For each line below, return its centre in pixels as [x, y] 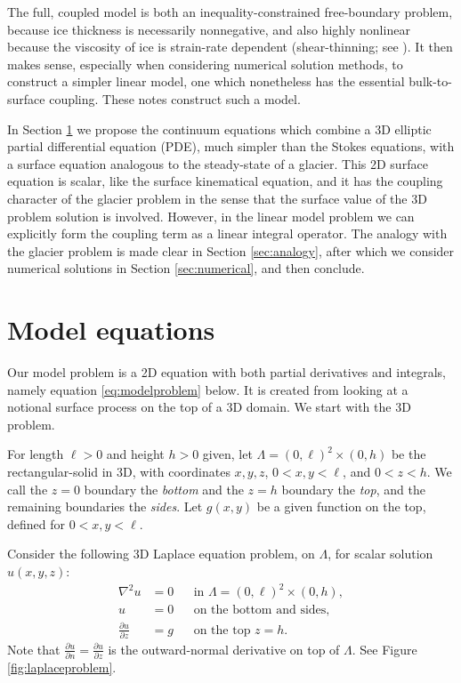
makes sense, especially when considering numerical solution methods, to [205, 64]
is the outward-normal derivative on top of [224, 649]
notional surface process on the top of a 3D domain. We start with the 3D [209, 407]
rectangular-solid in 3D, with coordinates [119, 471]
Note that [34, 649]
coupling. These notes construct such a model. [175, 98]
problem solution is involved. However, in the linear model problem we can [211, 216]
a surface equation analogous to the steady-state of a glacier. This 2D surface [218, 163]
